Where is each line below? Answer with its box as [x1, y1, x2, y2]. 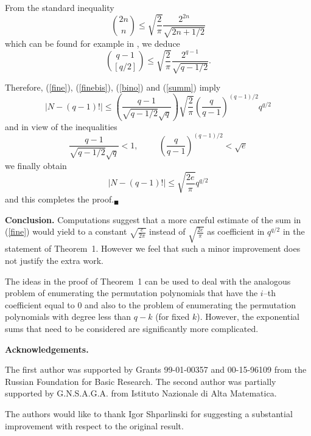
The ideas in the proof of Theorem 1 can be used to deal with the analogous [5, 274, 291, 287]
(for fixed [155, 310, 190, 323]
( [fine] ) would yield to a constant [5, 225, 127, 238]
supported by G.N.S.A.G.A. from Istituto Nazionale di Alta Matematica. [5, 387, 277, 400]
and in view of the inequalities [5, 120, 117, 133]
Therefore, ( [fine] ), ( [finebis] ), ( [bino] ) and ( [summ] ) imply [5, 81, 221, 94]
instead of [149, 225, 186, 238]
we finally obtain [5, 159, 67, 171]
